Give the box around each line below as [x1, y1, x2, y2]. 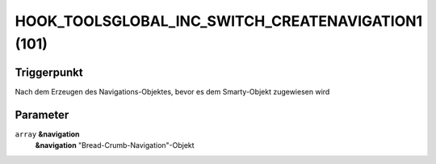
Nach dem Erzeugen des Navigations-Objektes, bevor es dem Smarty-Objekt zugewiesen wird [15, 86, 330, 96]
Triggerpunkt [15, 65, 84, 79]
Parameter [15, 107, 69, 121]
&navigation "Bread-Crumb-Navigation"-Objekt [35, 141, 195, 150]
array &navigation [15, 129, 80, 139]
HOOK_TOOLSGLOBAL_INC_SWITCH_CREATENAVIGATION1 [15, 12, 423, 30]
